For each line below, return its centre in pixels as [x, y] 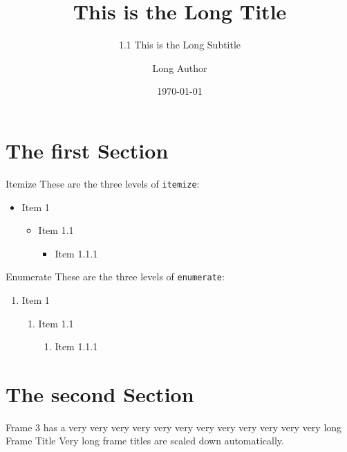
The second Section [100, 394]
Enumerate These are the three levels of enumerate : [115, 277]
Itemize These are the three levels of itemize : [103, 183]
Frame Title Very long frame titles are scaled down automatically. [145, 441]
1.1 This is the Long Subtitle [180, 45]
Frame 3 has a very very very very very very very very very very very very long [174, 427]
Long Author [180, 67]
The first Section [87, 150]
